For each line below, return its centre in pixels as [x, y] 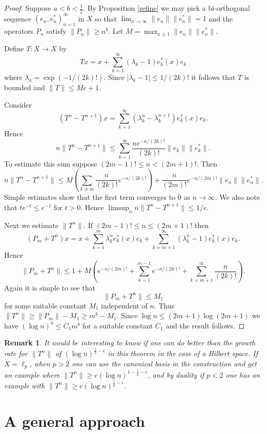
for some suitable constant [45, 305]
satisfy [56, 31]
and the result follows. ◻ [205, 325]
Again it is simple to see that [50, 287]
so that [106, 18]
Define [14, 48]
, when [40, 363]
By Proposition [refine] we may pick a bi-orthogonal [169, 8]
